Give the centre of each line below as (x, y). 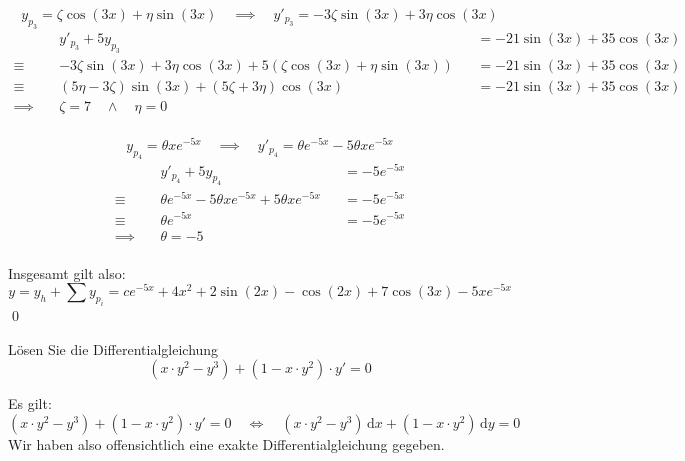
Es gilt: (30, 403)
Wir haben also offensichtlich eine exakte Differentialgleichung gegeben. (226, 443)
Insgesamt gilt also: (67, 272)
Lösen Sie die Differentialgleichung (113, 348)
